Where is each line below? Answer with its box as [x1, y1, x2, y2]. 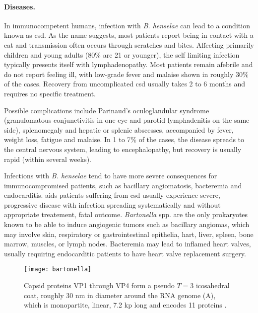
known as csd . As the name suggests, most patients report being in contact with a [4, 30, 254, 40]
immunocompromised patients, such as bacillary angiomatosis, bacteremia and [4, 180, 242, 190]
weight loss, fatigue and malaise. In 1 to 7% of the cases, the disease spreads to [4, 134, 245, 145]
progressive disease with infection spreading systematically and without [4, 199, 221, 210]
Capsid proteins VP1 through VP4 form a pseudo [24, 280, 175, 291]
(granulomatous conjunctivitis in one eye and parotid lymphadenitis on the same [4, 115, 250, 125]
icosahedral [195, 280, 230, 291]
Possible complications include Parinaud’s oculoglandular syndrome [4, 105, 209, 115]
